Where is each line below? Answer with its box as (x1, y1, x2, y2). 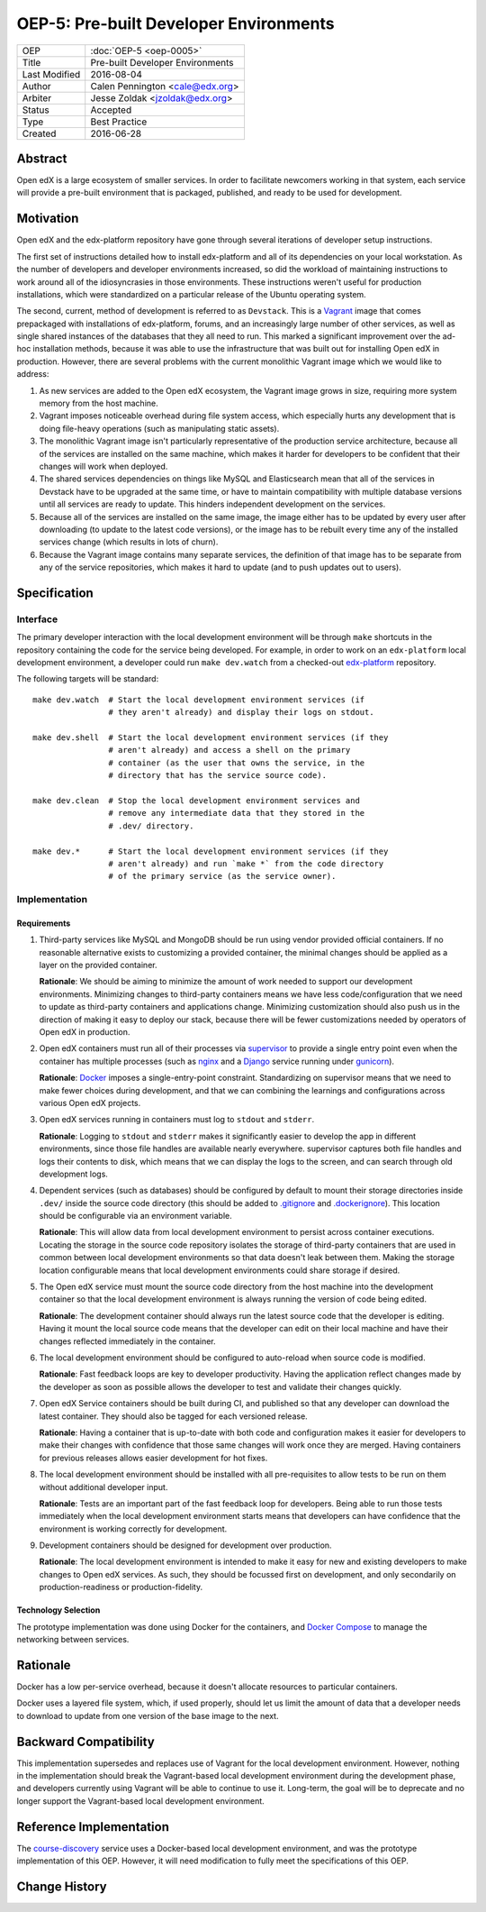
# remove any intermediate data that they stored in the (108, 808, 365, 819)
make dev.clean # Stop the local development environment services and (32, 795, 360, 806)
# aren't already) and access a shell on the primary (108, 745, 351, 755)
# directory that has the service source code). (108, 771, 328, 781)
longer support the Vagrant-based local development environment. (16, 1795, 265, 1807)
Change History (16, 1879, 107, 1894)
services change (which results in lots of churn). (39, 536, 219, 547)
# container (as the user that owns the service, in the (108, 757, 365, 768)
